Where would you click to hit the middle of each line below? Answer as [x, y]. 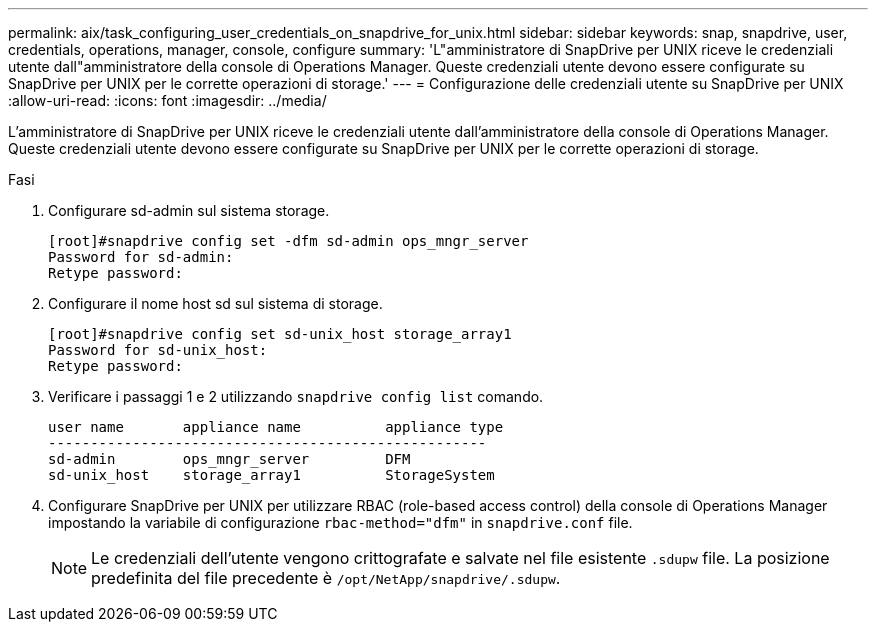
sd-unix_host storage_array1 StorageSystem [271, 475]
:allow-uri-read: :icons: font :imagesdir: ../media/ [167, 100]
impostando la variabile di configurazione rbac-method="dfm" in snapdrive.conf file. [340, 522]
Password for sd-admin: [141, 257]
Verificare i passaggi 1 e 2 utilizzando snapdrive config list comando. [296, 396]
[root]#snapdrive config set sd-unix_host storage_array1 [280, 334]
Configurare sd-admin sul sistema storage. [189, 210]
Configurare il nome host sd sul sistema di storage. [215, 303]
